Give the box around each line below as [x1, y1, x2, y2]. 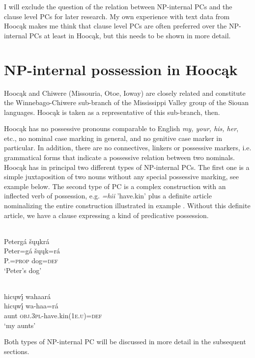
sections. [4, 346, 29, 356]
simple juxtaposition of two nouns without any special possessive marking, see [4, 171, 239, 182]
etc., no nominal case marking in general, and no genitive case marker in [4, 133, 223, 143]
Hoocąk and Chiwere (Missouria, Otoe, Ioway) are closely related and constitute [4, 87, 246, 98]
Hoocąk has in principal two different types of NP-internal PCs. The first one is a [4, 162, 250, 172]
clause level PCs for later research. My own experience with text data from [4, 11, 230, 21]
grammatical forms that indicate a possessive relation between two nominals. [4, 152, 235, 163]
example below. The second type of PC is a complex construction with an [4, 181, 226, 191]
